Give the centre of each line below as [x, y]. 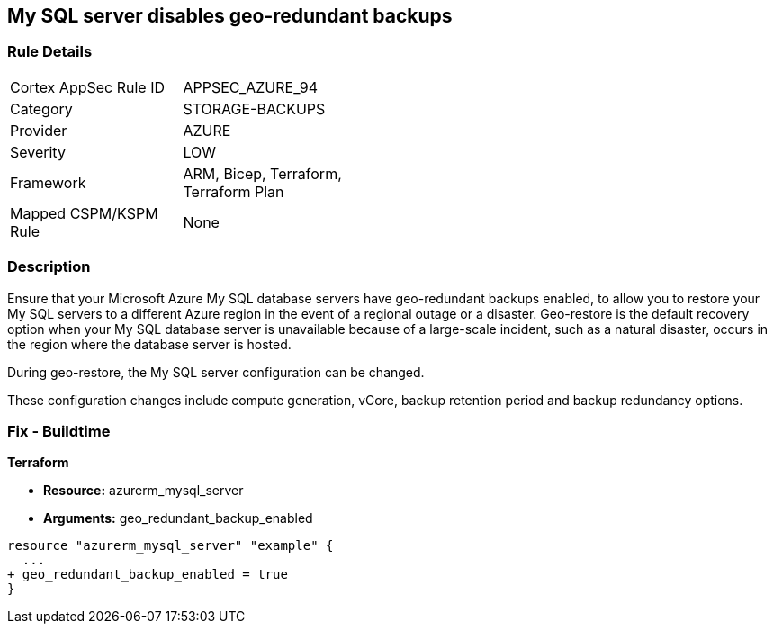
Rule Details [50, 52]
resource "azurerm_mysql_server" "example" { [171, 546]
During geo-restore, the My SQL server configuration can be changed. [216, 372]
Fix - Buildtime [59, 431]
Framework [48, 182]
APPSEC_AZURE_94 [250, 87]
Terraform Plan [234, 191]
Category [41, 108]
